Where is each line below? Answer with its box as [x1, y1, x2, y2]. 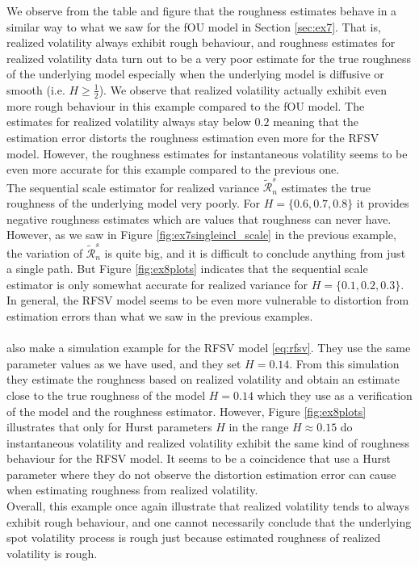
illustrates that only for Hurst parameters [6, 418, 212, 435]
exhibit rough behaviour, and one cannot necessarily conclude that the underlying [6, 513, 412, 530]
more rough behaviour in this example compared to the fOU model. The [6, 97, 365, 114]
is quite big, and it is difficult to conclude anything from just [104, 244, 406, 261]
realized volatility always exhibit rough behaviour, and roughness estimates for [6, 34, 396, 51]
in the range [228, 418, 289, 435]
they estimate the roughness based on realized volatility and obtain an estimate [6, 371, 400, 388]
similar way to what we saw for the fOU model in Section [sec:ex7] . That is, [6, 18, 381, 35]
